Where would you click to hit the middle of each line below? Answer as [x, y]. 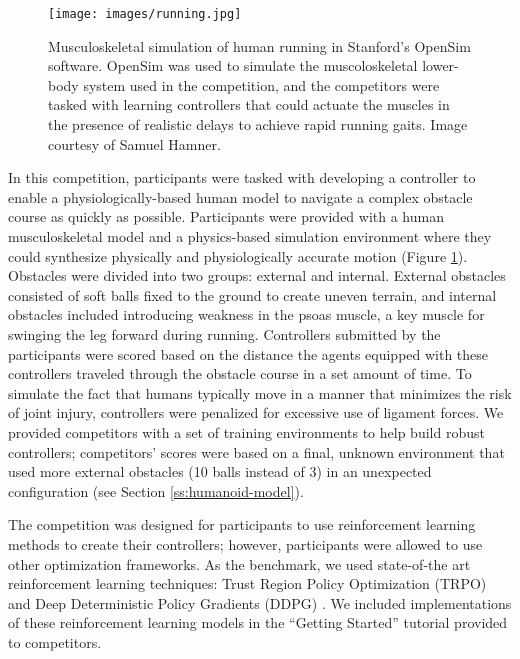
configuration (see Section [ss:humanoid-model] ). [156, 490]
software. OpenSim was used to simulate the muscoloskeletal [233, 65]
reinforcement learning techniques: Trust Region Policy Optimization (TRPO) [247, 583]
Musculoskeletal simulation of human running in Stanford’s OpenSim [259, 45]
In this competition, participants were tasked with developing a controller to [242, 177]
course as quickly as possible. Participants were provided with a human [226, 216]
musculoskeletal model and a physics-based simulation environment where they [250, 236]
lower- [440, 65]
